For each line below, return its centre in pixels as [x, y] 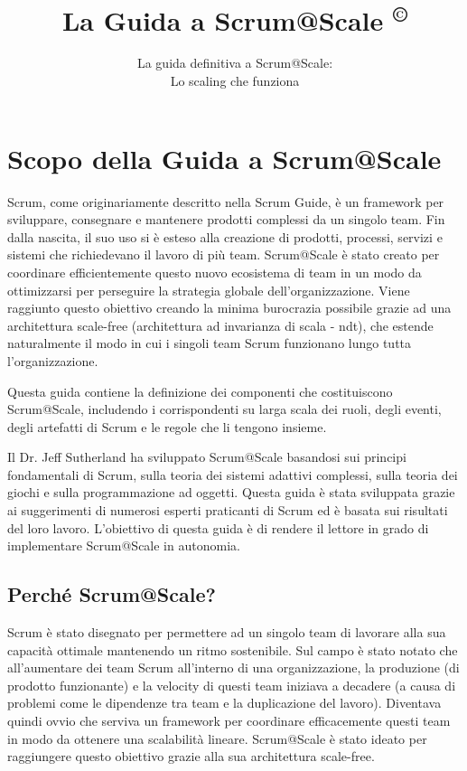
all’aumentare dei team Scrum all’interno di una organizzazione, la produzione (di [233, 668]
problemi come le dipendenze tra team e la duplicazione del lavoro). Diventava [224, 703]
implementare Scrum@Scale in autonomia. [124, 545]
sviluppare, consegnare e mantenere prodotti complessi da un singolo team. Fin [226, 219]
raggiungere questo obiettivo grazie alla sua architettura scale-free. [191, 756]
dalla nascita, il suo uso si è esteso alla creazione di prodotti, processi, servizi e [225, 236]
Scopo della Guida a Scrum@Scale [224, 158]
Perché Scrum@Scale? [112, 594]
